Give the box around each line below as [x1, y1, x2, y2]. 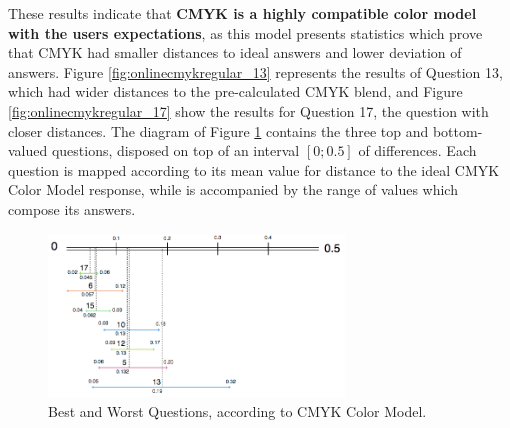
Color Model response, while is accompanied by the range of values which [8, 179, 458, 200]
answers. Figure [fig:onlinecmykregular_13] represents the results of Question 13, [8, 61, 503, 82]
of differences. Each [358, 140, 477, 161]
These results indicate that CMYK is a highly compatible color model [8, 3, 477, 23]
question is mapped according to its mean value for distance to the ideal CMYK [8, 159, 500, 180]
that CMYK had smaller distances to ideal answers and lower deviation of [8, 42, 462, 63]
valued [8, 140, 48, 161]
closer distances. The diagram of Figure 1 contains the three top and [8, 120, 429, 141]
